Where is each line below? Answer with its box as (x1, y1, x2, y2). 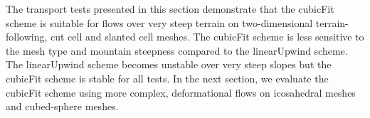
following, (6, 29, 48, 44)
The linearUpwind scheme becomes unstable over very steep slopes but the (6, 57, 332, 72)
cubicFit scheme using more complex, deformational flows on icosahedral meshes (6, 85, 356, 100)
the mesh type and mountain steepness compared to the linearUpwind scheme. (6, 43, 348, 58)
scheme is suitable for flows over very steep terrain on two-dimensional (6, 15, 313, 30)
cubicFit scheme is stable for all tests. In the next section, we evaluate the (6, 70, 329, 85)
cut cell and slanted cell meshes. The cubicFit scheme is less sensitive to (51, 29, 364, 44)
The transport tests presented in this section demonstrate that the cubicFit (6, 1, 334, 16)
